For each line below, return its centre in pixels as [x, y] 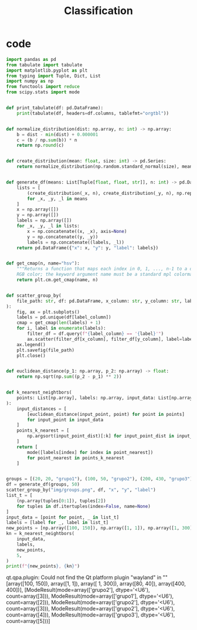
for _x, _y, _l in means [57, 199]
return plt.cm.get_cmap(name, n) [57, 280]
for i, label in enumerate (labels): [62, 328]
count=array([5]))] [28, 621]
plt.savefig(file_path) [46, 350]
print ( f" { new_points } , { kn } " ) [43, 566]
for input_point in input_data [65, 420]
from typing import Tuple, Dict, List [53, 76]
